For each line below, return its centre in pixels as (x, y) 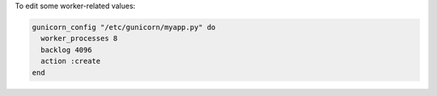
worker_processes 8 (79, 39)
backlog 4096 (66, 50)
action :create (71, 61)
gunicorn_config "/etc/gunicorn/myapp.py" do (124, 27)
